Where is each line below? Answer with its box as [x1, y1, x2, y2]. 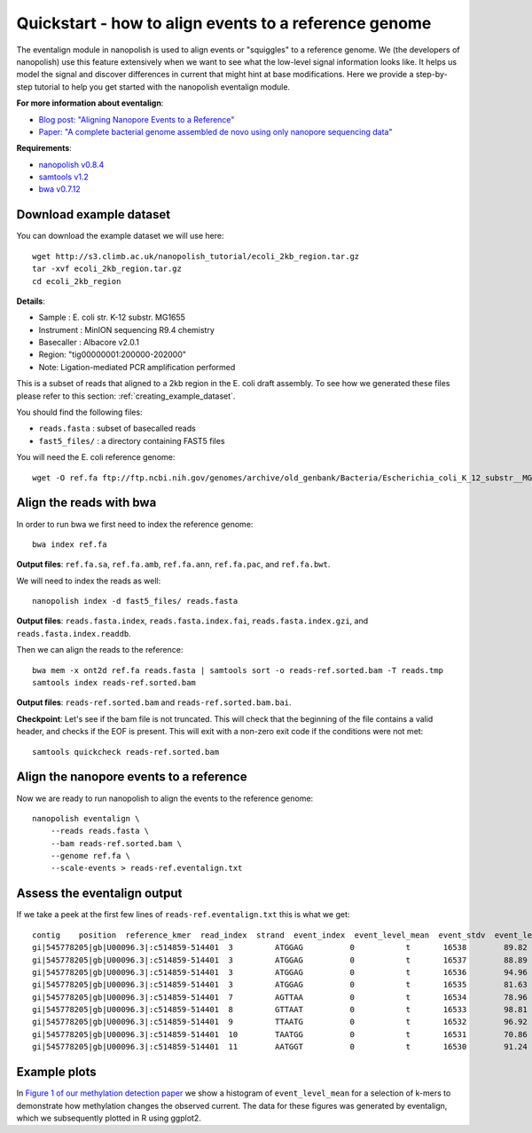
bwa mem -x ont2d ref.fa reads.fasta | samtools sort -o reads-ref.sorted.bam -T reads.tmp [32, 665, 443, 675]
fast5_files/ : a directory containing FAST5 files [38, 435, 225, 446]
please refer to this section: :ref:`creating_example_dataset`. [16, 391, 236, 401]
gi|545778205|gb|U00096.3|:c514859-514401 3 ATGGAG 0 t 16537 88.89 [32, 955, 528, 965]
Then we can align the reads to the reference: [16, 645, 184, 655]
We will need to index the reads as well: [16, 575, 161, 586]
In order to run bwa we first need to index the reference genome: [16, 519, 254, 529]
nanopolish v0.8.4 [38, 159, 105, 170]
